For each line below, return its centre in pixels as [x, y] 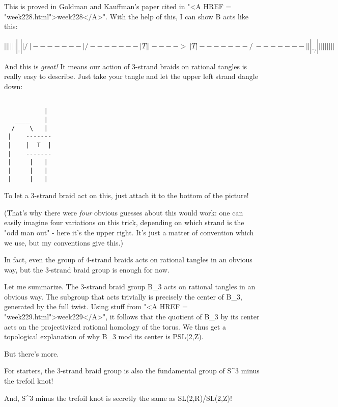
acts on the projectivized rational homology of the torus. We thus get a [115, 326]
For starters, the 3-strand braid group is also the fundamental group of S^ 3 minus [132, 371]
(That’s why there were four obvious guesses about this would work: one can [124, 212]
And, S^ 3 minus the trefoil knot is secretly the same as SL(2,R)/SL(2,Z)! [118, 398]
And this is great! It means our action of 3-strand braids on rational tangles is [126, 66]
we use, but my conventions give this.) [64, 242]
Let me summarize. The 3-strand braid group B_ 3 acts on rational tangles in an [130, 287]
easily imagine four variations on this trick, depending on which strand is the [124, 222]
